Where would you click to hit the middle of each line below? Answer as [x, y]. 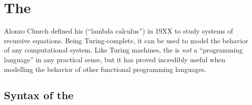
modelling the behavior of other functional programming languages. [105, 69]
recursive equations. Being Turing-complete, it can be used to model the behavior [126, 40]
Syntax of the [39, 95]
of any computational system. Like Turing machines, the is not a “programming [124, 50]
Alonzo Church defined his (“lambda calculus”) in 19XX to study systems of [118, 31]
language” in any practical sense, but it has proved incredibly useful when [115, 59]
